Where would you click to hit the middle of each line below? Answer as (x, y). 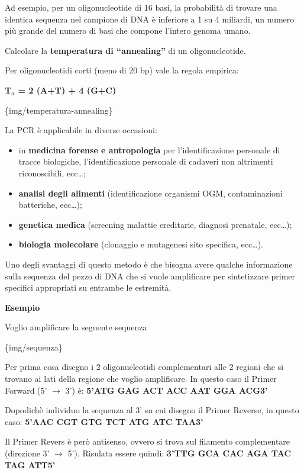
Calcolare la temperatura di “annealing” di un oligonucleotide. (125, 50)
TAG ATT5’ (30, 464)
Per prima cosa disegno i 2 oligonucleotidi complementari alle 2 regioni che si (144, 367)
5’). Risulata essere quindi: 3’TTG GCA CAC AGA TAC (180, 453)
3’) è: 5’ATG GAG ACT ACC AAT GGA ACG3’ (166, 390)
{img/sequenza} (34, 347)
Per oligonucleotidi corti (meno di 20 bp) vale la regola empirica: (122, 70)
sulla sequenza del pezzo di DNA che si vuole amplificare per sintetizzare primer (150, 276)
